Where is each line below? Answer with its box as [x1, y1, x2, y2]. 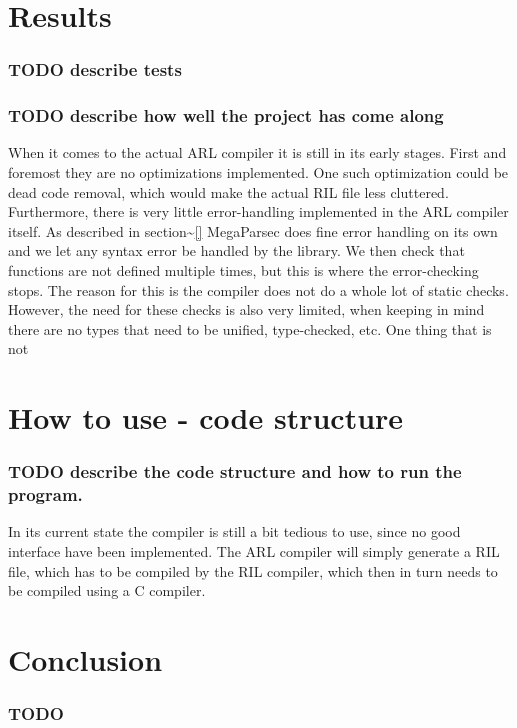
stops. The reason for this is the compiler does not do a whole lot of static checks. [8, 279, 509, 300]
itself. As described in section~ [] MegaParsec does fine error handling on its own [8, 220, 498, 241]
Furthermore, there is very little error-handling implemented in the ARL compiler [8, 201, 509, 222]
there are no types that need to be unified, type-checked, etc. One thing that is [8, 318, 492, 339]
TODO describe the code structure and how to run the [8, 459, 462, 484]
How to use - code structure [8, 397, 404, 438]
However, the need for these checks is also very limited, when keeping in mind [8, 299, 485, 320]
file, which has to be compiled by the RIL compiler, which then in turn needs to [8, 560, 498, 581]
